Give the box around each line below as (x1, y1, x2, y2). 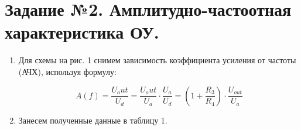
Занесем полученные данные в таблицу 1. (18, 114, 167, 126)
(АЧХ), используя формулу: (18, 65, 117, 77)
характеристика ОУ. (5, 20, 159, 44)
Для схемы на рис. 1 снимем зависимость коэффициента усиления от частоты (18, 54, 296, 66)
